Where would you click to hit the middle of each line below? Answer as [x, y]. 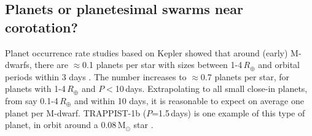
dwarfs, [18, 65]
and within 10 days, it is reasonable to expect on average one [189, 100]
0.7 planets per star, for [245, 76]
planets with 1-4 [35, 89]
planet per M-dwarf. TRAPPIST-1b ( [76, 112]
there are [51, 65]
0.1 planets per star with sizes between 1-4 [162, 65]
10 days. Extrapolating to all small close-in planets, [211, 89]
